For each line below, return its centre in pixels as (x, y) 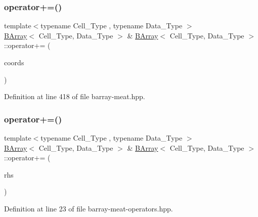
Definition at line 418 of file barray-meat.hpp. (75, 96)
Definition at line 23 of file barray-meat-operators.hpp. (89, 208)
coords (14, 62)
